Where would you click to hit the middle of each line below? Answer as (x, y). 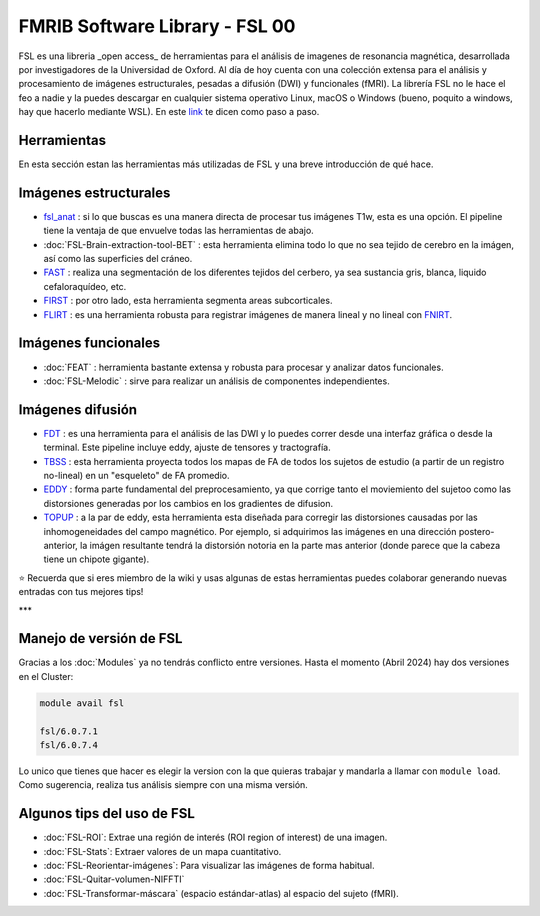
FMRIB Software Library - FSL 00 (157, 26)
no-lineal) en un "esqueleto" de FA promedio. (136, 476)
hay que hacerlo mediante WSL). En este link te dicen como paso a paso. (169, 112)
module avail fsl (82, 703)
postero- (476, 531)
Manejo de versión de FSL (100, 638)
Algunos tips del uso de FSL (106, 813)
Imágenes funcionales (89, 343)
